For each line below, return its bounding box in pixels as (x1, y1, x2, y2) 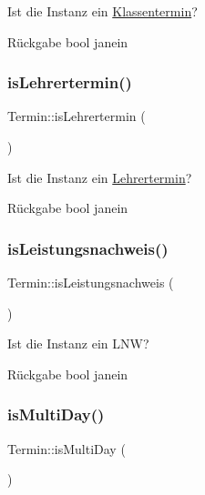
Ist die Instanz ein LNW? (7, 334, 149, 353)
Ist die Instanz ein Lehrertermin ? (7, 167, 192, 187)
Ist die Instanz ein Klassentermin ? (7, 2, 198, 20)
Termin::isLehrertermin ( (7, 106, 146, 126)
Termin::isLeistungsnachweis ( (7, 273, 174, 291)
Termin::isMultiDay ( (7, 439, 126, 458)
